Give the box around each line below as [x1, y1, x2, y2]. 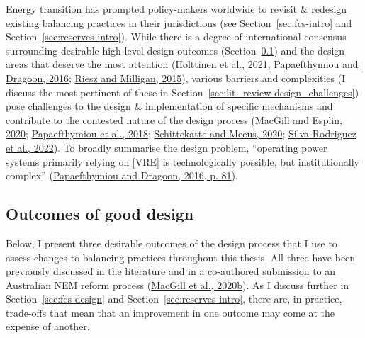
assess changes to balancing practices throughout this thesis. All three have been [6, 249, 356, 264]
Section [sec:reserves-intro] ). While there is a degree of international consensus [6, 29, 347, 44]
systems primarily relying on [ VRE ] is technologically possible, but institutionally [6, 154, 359, 169]
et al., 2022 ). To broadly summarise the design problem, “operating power [6, 140, 327, 154]
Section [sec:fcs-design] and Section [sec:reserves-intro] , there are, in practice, [6, 291, 342, 306]
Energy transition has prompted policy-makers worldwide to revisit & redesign [6, 1, 347, 16]
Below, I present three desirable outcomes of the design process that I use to [6, 235, 337, 250]
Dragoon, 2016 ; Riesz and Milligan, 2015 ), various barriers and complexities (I [6, 70, 346, 85]
